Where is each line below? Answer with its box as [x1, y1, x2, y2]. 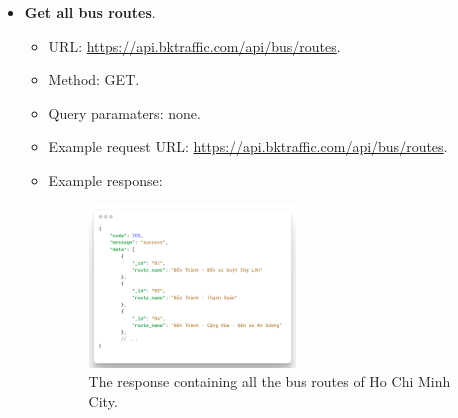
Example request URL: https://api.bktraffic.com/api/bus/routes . [48, 136, 448, 157]
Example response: [48, 169, 163, 190]
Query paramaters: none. [48, 102, 201, 123]
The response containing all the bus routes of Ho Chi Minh [88, 371, 451, 392]
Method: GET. [48, 69, 140, 90]
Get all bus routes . [24, 2, 156, 22]
